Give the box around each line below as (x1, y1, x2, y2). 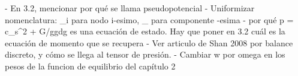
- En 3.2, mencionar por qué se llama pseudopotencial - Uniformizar (5, 2, 255, 14)
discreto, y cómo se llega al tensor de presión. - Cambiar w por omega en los (5, 48, 285, 61)
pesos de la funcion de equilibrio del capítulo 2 (5, 59, 176, 72)
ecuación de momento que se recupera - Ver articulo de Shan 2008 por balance (5, 36, 293, 49)
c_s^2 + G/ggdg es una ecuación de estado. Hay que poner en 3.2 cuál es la (5, 25, 285, 37)
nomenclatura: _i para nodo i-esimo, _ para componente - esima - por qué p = (5, 13, 294, 26)
